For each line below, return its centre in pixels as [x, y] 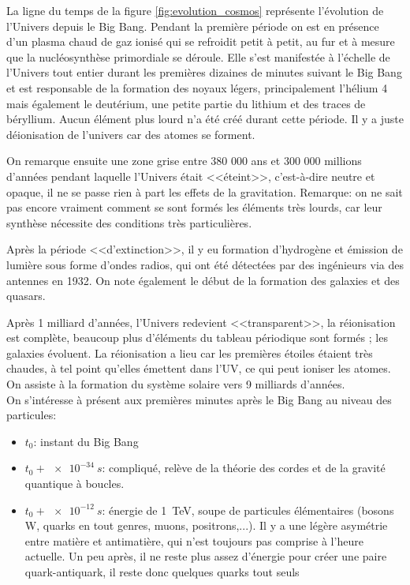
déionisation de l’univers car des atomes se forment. [131, 134]
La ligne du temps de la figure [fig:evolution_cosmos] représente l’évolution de [195, 10]
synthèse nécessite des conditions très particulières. [129, 222]
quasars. [26, 296]
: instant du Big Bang [86, 441]
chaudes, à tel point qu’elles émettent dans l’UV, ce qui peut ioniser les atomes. [199, 368]
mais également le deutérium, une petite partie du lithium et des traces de [186, 103]
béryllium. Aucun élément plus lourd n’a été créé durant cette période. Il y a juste [205, 119]
